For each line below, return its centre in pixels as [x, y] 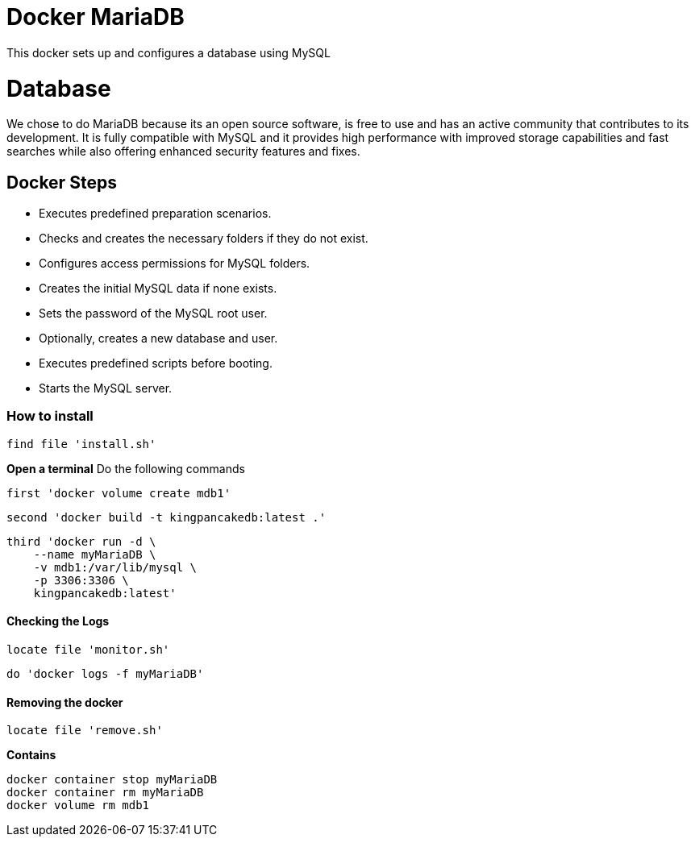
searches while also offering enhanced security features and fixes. [183, 152]
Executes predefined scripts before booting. [156, 363]
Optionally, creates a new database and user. [158, 338]
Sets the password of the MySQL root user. [153, 314]
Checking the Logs [58, 621]
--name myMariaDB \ [95, 554]
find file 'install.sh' [81, 444]
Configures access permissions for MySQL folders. [175, 264]
